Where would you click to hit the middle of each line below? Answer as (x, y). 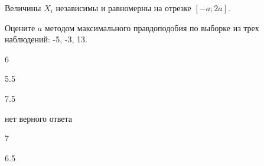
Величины (23, 8)
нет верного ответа (38, 118)
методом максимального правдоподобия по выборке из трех (152, 27)
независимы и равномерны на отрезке (123, 8)
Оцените (20, 27)
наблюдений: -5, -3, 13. (46, 39)
